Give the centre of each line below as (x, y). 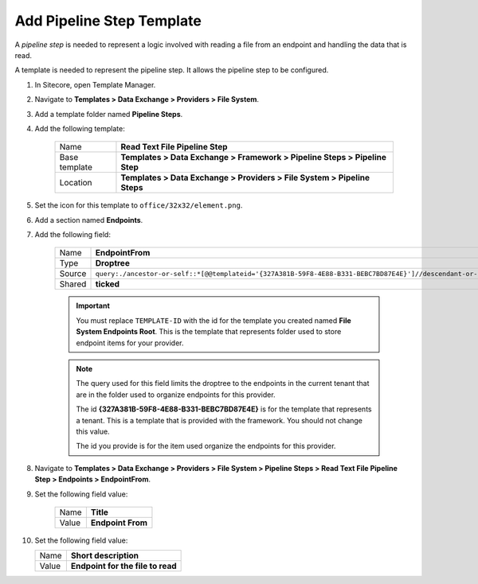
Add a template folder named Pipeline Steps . (109, 114)
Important (93, 306)
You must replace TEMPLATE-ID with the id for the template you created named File (214, 320)
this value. (93, 431)
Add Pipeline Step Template (108, 21)
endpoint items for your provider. (130, 343)
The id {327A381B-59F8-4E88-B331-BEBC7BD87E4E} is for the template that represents (224, 409)
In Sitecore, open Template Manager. (95, 84)
